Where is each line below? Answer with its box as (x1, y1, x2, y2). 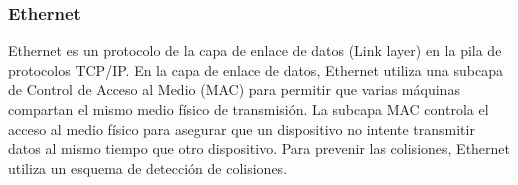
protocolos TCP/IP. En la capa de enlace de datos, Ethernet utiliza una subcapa (8, 59, 503, 80)
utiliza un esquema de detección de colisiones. (8, 157, 288, 178)
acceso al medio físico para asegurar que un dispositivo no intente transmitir (8, 118, 475, 139)
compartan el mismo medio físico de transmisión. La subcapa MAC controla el (8, 99, 489, 119)
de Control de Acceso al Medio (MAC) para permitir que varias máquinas (8, 79, 460, 100)
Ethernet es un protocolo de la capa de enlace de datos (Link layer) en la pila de (8, 40, 502, 61)
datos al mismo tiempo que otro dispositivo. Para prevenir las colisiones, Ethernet (8, 138, 511, 159)
